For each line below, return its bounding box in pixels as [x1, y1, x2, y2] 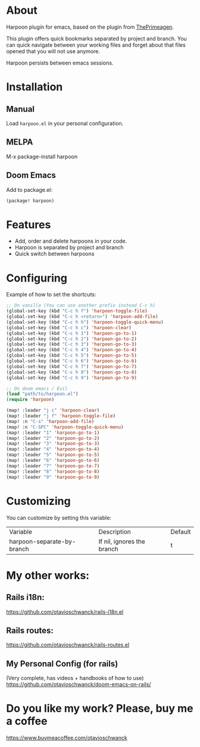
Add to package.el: [6, 186, 52, 193]
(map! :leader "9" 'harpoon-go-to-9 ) [6, 474, 100, 480]
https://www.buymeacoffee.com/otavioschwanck [6, 734, 128, 742]
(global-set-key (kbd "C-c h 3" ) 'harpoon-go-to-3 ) [6, 341, 137, 347]
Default [170, 527, 191, 535]
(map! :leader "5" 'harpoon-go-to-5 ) [6, 452, 100, 458]
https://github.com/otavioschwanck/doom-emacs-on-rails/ [6, 681, 151, 688]
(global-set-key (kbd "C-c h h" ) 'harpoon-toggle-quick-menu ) [6, 319, 164, 325]
